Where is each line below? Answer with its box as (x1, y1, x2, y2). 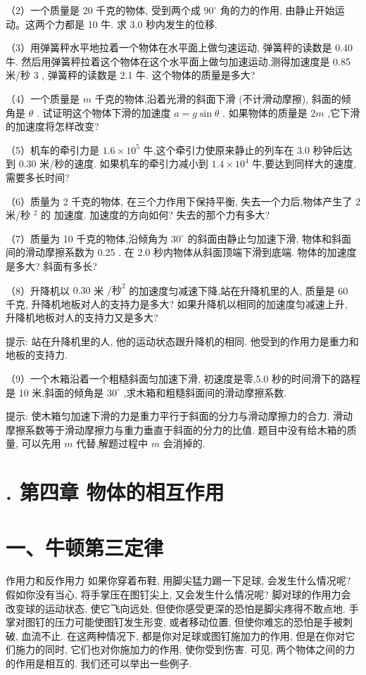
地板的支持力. (6, 347, 68, 362)
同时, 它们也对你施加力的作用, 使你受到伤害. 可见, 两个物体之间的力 (44, 642, 355, 657)
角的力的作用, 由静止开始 (220, 3, 335, 17)
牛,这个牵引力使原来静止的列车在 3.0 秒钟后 (143, 142, 343, 157)
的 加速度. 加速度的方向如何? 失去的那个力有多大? (41, 207, 270, 222)
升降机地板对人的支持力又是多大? (6, 310, 158, 325)
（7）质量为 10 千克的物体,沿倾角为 (6, 231, 168, 245)
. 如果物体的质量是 (222, 105, 308, 120)
